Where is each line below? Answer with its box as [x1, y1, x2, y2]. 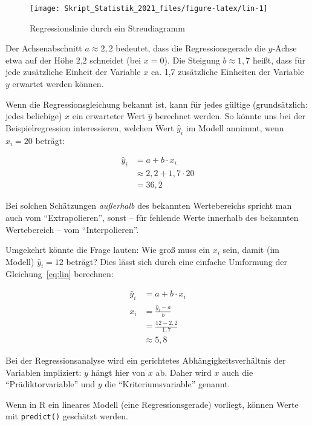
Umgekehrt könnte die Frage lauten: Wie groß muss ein [5, 243, 210, 256]
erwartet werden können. [12, 77, 104, 90]
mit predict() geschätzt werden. [5, 410, 128, 422]
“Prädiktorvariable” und [5, 378, 96, 390]
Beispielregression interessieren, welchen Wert [5, 121, 174, 134]
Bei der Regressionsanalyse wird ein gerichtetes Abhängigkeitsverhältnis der [5, 354, 286, 367]
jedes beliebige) [5, 110, 62, 122]
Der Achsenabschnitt [5, 42, 82, 54]
